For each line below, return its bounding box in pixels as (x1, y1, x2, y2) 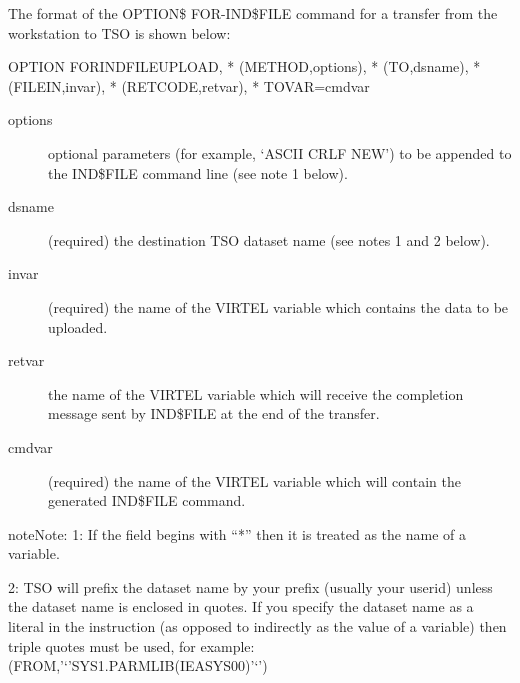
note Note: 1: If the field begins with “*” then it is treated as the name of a (8, 523, 466, 544)
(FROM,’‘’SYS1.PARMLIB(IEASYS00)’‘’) (8, 655, 268, 676)
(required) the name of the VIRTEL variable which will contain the (48, 470, 461, 491)
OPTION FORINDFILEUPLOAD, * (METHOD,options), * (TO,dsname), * (8, 56, 481, 77)
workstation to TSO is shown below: (8, 22, 231, 43)
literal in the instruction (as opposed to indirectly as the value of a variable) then (8, 616, 507, 637)
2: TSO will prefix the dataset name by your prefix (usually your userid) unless (8, 576, 493, 597)
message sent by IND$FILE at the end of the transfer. (48, 403, 380, 424)
